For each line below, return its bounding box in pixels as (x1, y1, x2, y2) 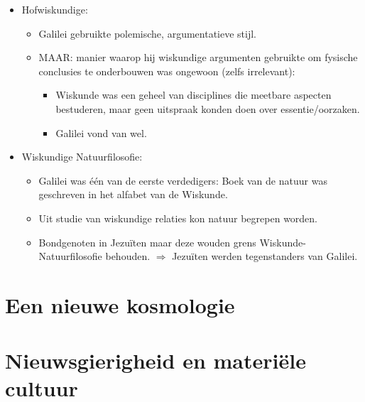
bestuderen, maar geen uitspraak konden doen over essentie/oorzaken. (55, 101, 360, 116)
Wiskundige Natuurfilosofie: (21, 149, 143, 164)
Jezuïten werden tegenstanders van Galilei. (172, 249, 358, 264)
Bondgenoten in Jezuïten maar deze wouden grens (38, 234, 256, 249)
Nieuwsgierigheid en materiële (5, 346, 306, 375)
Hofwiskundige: (21, 2, 88, 16)
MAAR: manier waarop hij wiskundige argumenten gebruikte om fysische (38, 50, 358, 65)
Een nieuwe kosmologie (5, 290, 235, 319)
